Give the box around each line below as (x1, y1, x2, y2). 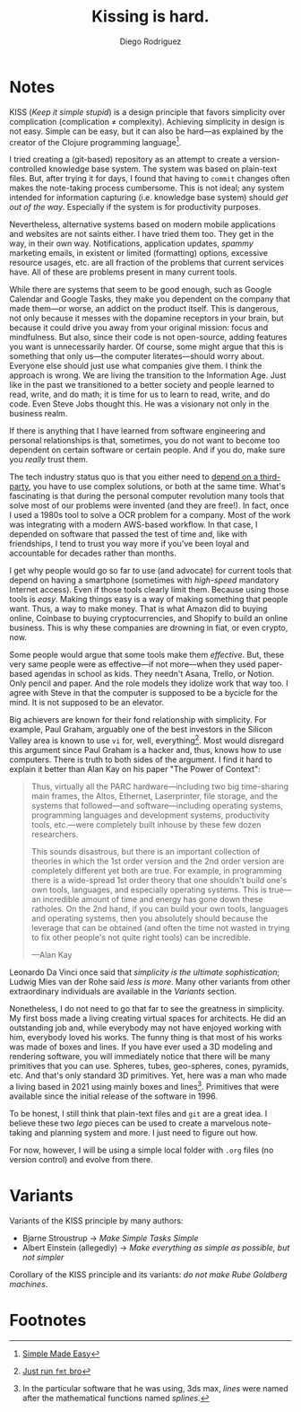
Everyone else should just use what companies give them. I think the (9, 361, 262, 372)
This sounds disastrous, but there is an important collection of (30, 846, 261, 856)
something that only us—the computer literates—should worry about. (9, 351, 265, 362)
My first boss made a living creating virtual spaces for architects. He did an (9, 1013, 287, 1023)
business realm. (9, 408, 68, 419)
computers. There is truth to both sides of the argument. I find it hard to (9, 754, 273, 765)
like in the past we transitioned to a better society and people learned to (9, 380, 275, 390)
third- (259, 471, 281, 482)
